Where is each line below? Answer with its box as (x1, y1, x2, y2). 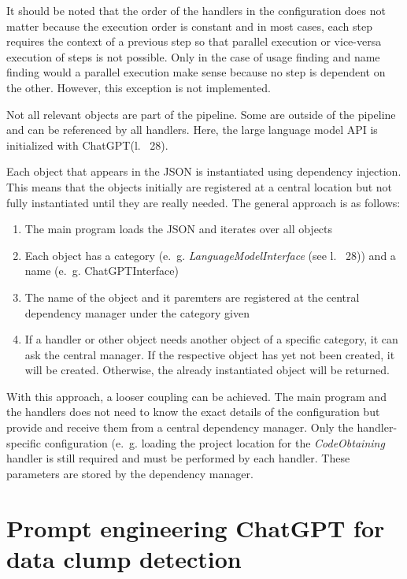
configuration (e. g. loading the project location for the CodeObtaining (44, 434, 385, 451)
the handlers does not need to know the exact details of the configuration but (6, 403, 380, 420)
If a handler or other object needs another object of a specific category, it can (24, 331, 398, 347)
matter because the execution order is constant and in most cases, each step (6, 17, 372, 34)
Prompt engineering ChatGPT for (6, 511, 385, 544)
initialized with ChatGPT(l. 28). (6, 136, 168, 153)
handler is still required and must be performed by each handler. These (6, 450, 350, 466)
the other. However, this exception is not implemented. (6, 79, 271, 95)
